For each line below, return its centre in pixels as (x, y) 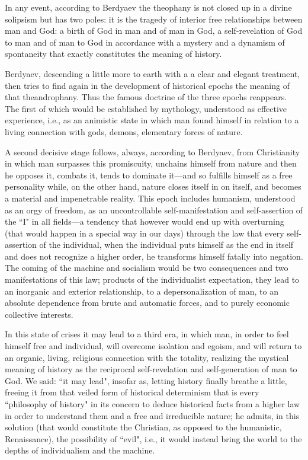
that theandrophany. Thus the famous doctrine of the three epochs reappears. (146, 97)
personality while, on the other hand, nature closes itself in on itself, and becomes (153, 186)
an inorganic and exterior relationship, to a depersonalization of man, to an (142, 291)
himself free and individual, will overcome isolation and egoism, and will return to (153, 346)
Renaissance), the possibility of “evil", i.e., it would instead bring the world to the (153, 438)
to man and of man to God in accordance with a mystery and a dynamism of (145, 42)
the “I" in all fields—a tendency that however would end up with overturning (145, 221)
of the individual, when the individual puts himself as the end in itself (166, 245)
